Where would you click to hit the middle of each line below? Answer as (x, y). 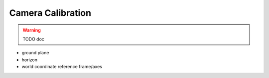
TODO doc (34, 39)
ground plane (35, 53)
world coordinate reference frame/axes (62, 67)
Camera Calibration (50, 13)
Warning (32, 30)
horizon (29, 60)
